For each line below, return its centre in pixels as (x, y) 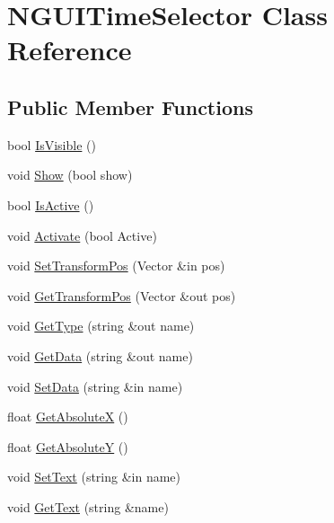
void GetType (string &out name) (101, 326)
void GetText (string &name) (88, 506)
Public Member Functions (130, 106)
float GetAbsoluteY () (68, 446)
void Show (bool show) (70, 175)
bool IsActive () (51, 204)
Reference (70, 50)
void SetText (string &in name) (94, 477)
